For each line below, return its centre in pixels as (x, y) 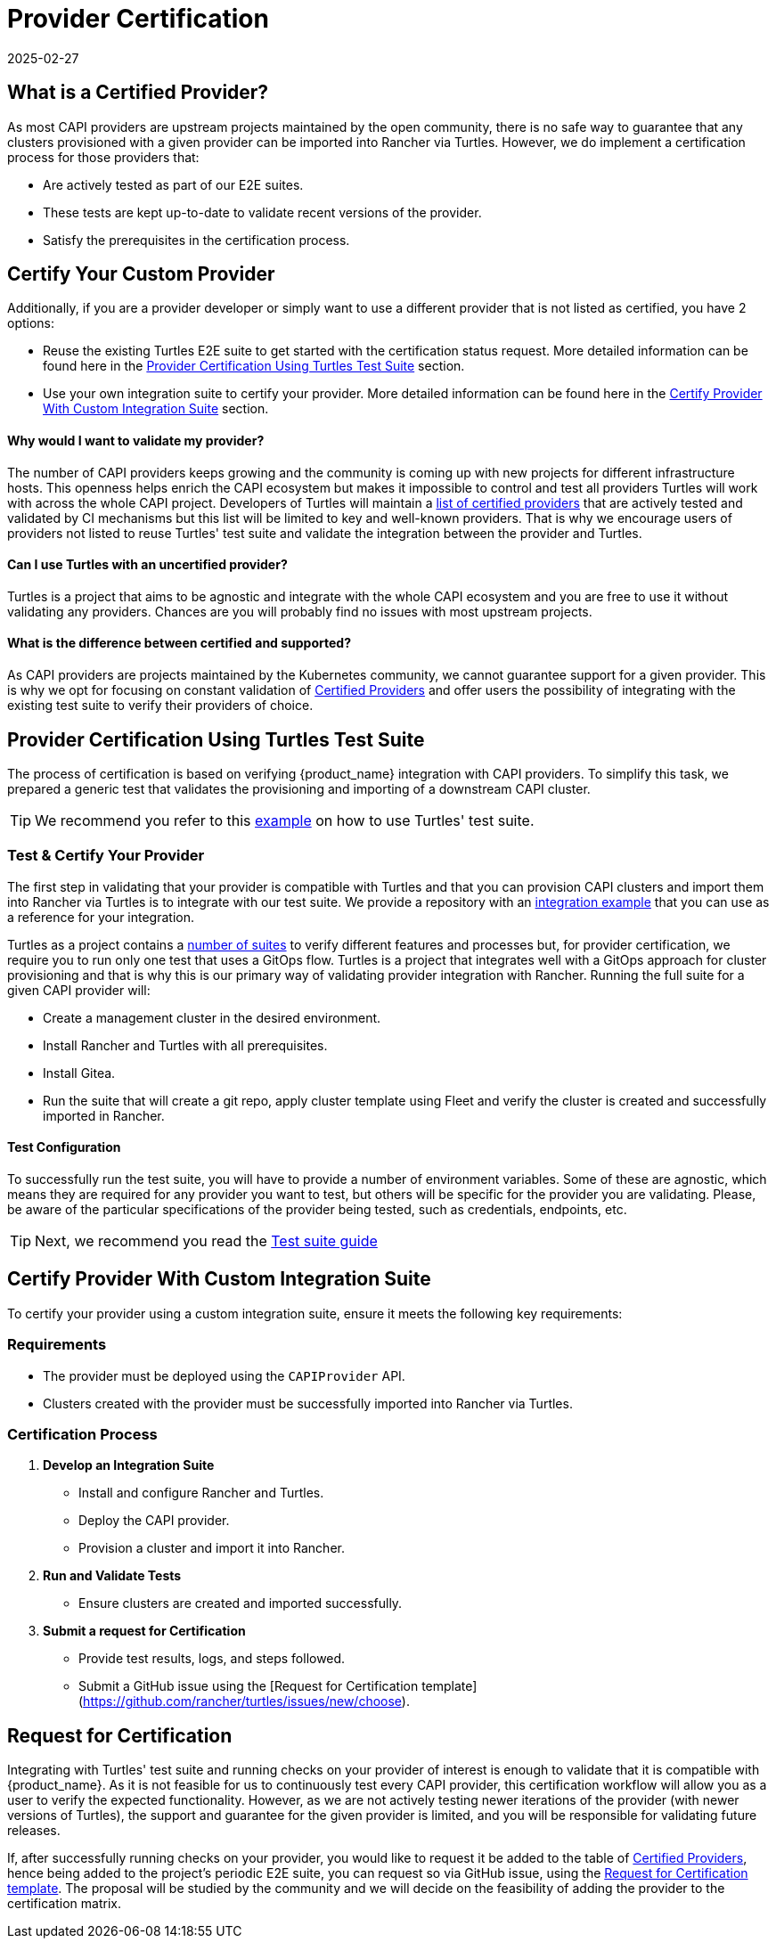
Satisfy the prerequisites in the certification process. (196, 240)
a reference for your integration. (101, 917)
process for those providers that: (103, 157)
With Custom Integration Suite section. (156, 409)
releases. (34, 1831)
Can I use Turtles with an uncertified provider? (147, 565)
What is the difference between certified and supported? (179, 643)
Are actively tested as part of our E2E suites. (173, 184)
